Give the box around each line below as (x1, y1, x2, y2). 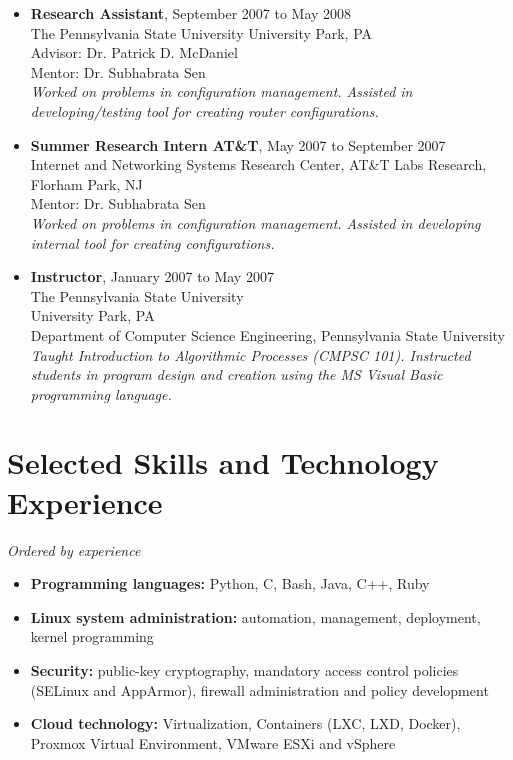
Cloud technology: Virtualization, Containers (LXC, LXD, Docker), (30, 713, 461, 734)
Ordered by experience (7, 539, 141, 560)
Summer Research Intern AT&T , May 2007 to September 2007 (30, 134, 446, 155)
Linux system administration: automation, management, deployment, (30, 606, 481, 627)
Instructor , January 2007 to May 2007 (30, 266, 274, 287)
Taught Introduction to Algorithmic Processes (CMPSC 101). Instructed (30, 344, 471, 365)
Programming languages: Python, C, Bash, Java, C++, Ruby (30, 573, 430, 594)
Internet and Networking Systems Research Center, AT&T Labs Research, (30, 154, 487, 175)
